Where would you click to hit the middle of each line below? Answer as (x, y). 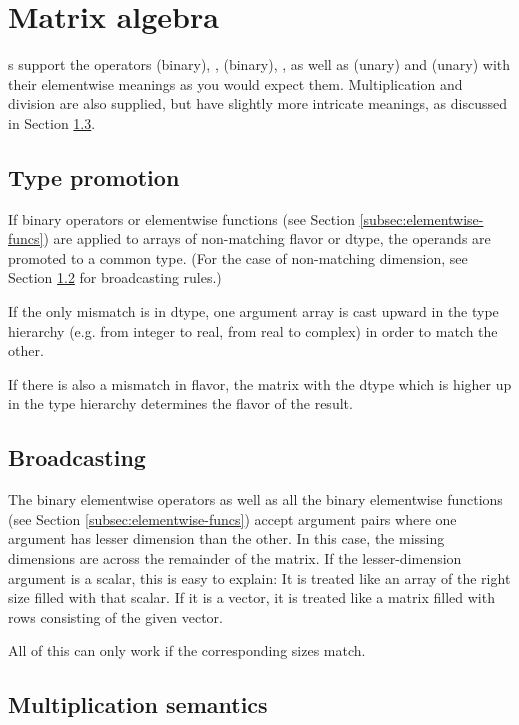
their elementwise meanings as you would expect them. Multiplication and (235, 83)
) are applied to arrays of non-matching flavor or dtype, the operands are (267, 238)
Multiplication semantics (138, 704)
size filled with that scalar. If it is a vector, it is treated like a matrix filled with (251, 597)
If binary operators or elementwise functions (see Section (181, 218)
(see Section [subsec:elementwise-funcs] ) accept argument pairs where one (232, 518)
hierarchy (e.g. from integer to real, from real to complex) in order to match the (253, 330)
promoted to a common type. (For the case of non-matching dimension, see (238, 257)
